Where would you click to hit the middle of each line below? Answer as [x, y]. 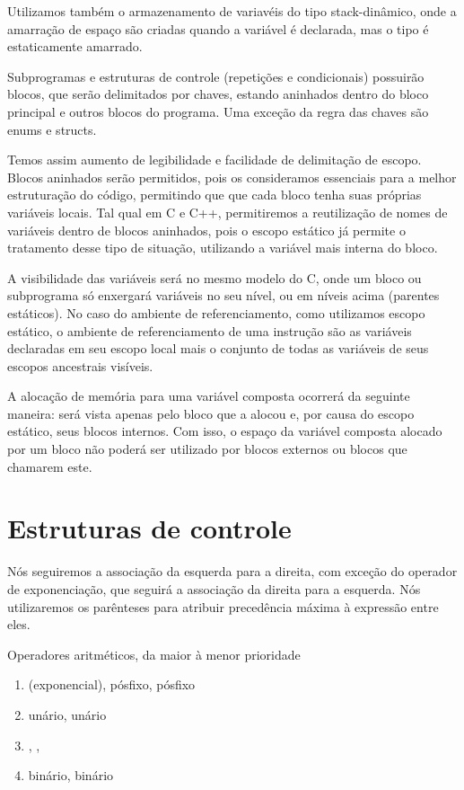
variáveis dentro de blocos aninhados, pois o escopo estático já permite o [206, 230]
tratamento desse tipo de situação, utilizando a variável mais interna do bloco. [223, 248]
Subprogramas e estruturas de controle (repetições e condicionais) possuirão [216, 76]
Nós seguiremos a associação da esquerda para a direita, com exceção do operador [232, 571]
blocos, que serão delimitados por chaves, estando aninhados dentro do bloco [218, 94]
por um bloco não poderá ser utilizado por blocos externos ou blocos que [207, 449]
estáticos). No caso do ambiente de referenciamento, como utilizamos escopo [216, 312]
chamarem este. [50, 466]
